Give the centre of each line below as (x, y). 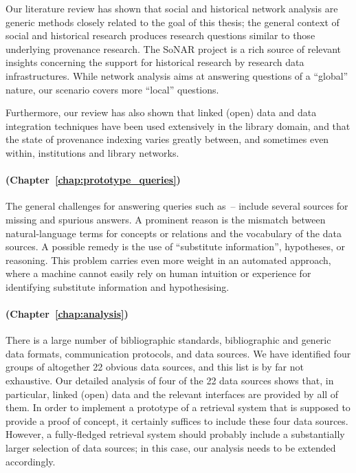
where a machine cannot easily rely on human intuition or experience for (158, 273)
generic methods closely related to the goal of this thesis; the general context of (173, 22)
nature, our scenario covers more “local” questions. (112, 89)
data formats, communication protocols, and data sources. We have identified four (178, 353)
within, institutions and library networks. (92, 152)
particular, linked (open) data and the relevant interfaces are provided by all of (172, 394)
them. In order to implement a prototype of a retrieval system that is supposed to (178, 407)
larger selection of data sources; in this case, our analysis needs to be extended (171, 448)
